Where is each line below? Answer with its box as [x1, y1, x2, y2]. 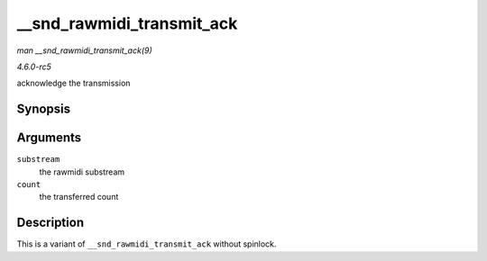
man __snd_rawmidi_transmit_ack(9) [16, 45, 152, 56]
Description [16, 215, 85, 230]
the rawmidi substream [39, 166, 125, 177]
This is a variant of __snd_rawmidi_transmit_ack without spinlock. [16, 238, 277, 249]
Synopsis [16, 102, 71, 117]
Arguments [16, 130, 82, 146]
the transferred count [39, 192, 119, 202]
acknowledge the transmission [16, 77, 131, 89]
